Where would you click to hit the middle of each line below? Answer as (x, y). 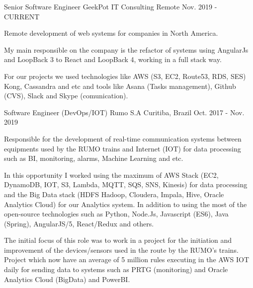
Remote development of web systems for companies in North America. (111, 33)
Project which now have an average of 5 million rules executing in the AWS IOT (127, 259)
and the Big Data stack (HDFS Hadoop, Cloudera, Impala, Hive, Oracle (114, 194)
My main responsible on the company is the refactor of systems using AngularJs (126, 49)
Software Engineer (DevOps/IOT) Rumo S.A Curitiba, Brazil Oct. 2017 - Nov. (124, 112)
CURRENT (22, 16)
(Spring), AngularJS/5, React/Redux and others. (79, 223)
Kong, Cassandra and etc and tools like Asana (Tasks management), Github (120, 86)
